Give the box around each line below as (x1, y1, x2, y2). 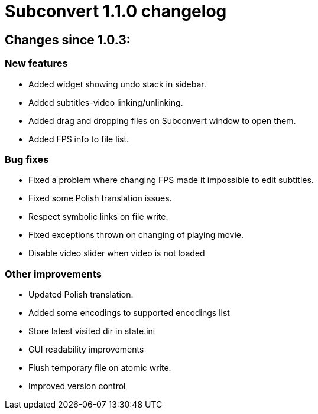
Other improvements (5, 268, 102, 280)
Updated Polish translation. (28, 289, 134, 300)
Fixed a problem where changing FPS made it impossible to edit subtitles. (28, 175, 314, 185)
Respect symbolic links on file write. (28, 211, 168, 222)
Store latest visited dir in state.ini (28, 326, 155, 337)
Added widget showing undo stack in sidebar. (28, 79, 206, 89)
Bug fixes (5, 153, 49, 165)
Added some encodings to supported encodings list (28, 308, 230, 318)
